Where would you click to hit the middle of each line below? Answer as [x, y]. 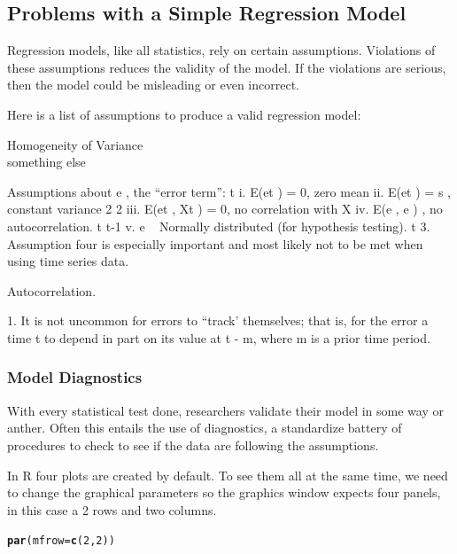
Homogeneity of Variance [75, 144]
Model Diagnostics [75, 377]
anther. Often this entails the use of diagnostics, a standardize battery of [205, 428]
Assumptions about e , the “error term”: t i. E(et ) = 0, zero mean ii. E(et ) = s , [229, 191]
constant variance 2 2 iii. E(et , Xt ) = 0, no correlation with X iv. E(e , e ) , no [225, 209]
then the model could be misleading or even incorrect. [153, 85]
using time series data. [68, 261]
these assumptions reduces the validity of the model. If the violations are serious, [227, 67]
